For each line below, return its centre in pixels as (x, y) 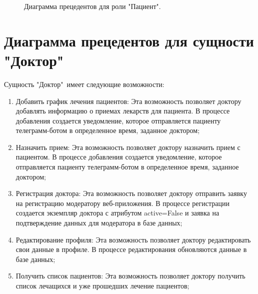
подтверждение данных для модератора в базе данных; (99, 223)
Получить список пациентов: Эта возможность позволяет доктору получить (130, 276)
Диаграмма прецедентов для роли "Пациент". (92, 6)
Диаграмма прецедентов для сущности (129, 40)
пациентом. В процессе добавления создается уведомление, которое (119, 157)
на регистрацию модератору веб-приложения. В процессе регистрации (122, 203)
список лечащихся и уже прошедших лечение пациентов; (102, 285)
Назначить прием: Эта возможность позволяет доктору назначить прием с (128, 147)
